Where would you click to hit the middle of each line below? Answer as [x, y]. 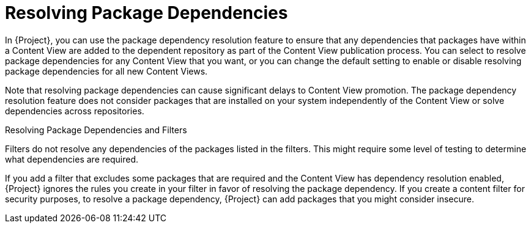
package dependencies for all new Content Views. [106, 71]
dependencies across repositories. [75, 111]
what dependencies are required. [72, 159]
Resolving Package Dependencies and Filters [96, 130]
